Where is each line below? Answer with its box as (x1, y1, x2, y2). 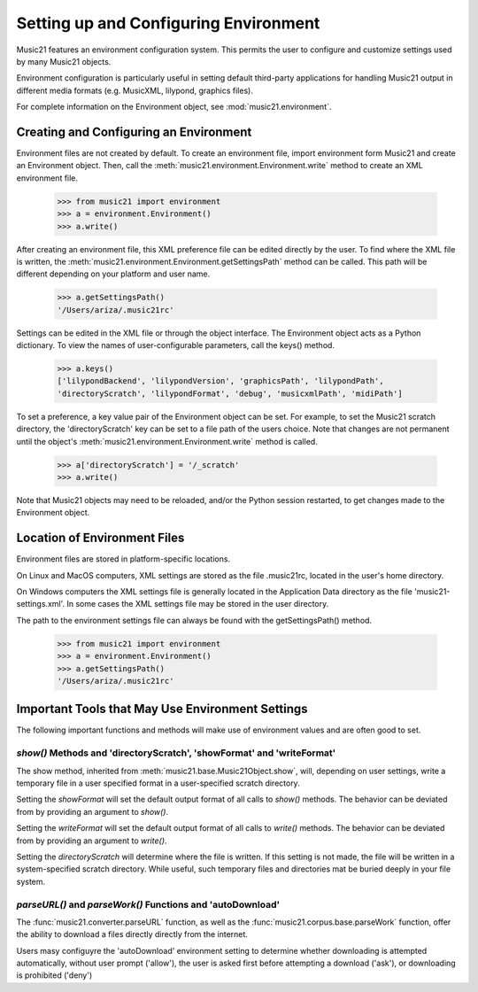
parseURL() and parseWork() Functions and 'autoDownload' (16, 898, 281, 911)
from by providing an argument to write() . (16, 835, 167, 846)
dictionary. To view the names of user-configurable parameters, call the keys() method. (16, 340, 335, 351)
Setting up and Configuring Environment (16, 13, 320, 33)
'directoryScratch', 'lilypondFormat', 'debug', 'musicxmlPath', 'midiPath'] (57, 388, 403, 399)
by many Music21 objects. (16, 56, 112, 66)
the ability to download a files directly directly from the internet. (16, 929, 248, 940)
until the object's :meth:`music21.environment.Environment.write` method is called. (16, 436, 318, 446)
